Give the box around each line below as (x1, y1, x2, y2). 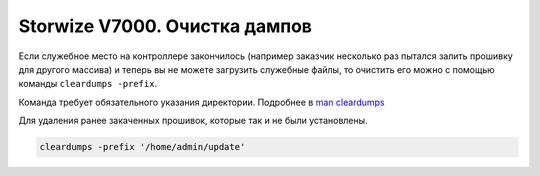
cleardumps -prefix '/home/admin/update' (39, 141, 246, 153)
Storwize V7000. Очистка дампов (18, 15, 312, 37)
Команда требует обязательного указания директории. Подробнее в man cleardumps (18, 96, 385, 108)
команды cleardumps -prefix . (18, 78, 158, 90)
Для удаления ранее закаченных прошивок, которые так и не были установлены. (18, 115, 369, 127)
